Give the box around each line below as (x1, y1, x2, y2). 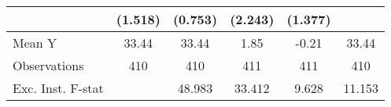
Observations (13, 56, 84, 74)
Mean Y (13, 34, 57, 52)
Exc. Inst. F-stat (13, 79, 104, 97)
